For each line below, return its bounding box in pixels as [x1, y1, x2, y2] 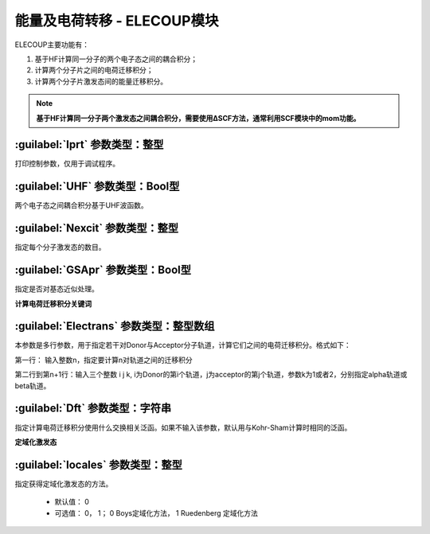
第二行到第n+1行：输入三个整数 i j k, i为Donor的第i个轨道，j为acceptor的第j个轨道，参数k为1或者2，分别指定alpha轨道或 [14, 370, 408, 380]
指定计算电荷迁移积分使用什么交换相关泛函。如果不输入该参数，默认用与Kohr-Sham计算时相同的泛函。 [14, 423, 352, 432]
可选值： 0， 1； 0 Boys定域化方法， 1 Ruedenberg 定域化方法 [54, 508, 258, 517]
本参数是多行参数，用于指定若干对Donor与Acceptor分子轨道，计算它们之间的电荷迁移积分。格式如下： [14, 341, 351, 350]
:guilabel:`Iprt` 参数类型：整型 [14, 138, 164, 151]
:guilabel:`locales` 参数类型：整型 [14, 458, 182, 471]
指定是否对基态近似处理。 [14, 284, 99, 294]
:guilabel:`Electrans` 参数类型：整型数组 [14, 319, 215, 333]
